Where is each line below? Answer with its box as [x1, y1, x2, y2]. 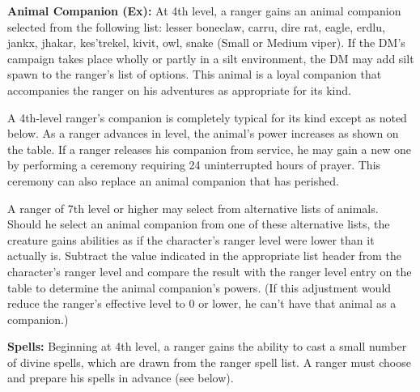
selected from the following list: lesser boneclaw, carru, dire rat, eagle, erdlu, [7, 18, 385, 35]
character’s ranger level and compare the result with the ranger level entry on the [7, 262, 412, 279]
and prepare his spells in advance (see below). [7, 369, 234, 386]
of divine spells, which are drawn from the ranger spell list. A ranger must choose [7, 353, 411, 370]
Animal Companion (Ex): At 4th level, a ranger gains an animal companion [7, 2, 401, 19]
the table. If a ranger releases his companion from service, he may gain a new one [7, 140, 411, 157]
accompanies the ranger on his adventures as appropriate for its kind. [7, 81, 351, 98]
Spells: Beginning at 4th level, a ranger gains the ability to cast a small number [7, 338, 407, 355]
